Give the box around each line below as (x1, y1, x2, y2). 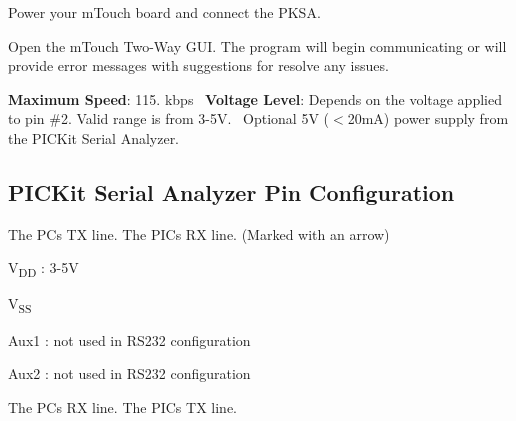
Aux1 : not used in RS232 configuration (8, 329, 251, 350)
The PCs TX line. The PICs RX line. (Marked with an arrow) (8, 223, 390, 244)
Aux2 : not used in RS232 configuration (8, 363, 251, 384)
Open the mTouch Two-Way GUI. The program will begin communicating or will (8, 35, 507, 56)
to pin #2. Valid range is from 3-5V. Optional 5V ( (8, 108, 330, 129)
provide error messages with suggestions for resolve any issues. (8, 55, 389, 76)
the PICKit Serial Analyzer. (8, 127, 180, 148)
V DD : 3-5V (8, 257, 79, 281)
